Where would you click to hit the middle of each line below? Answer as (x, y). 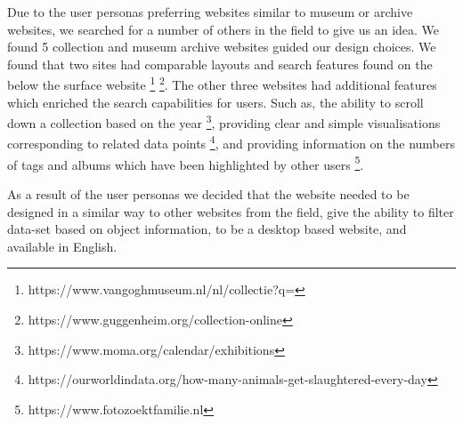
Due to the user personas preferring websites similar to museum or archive (210, 12)
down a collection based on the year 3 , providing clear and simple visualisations (224, 121)
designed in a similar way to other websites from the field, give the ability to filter (231, 211)
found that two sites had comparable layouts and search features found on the (220, 64)
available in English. (62, 246)
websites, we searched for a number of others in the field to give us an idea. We (223, 29)
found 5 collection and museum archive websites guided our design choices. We (222, 47)
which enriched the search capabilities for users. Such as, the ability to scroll (215, 102)
